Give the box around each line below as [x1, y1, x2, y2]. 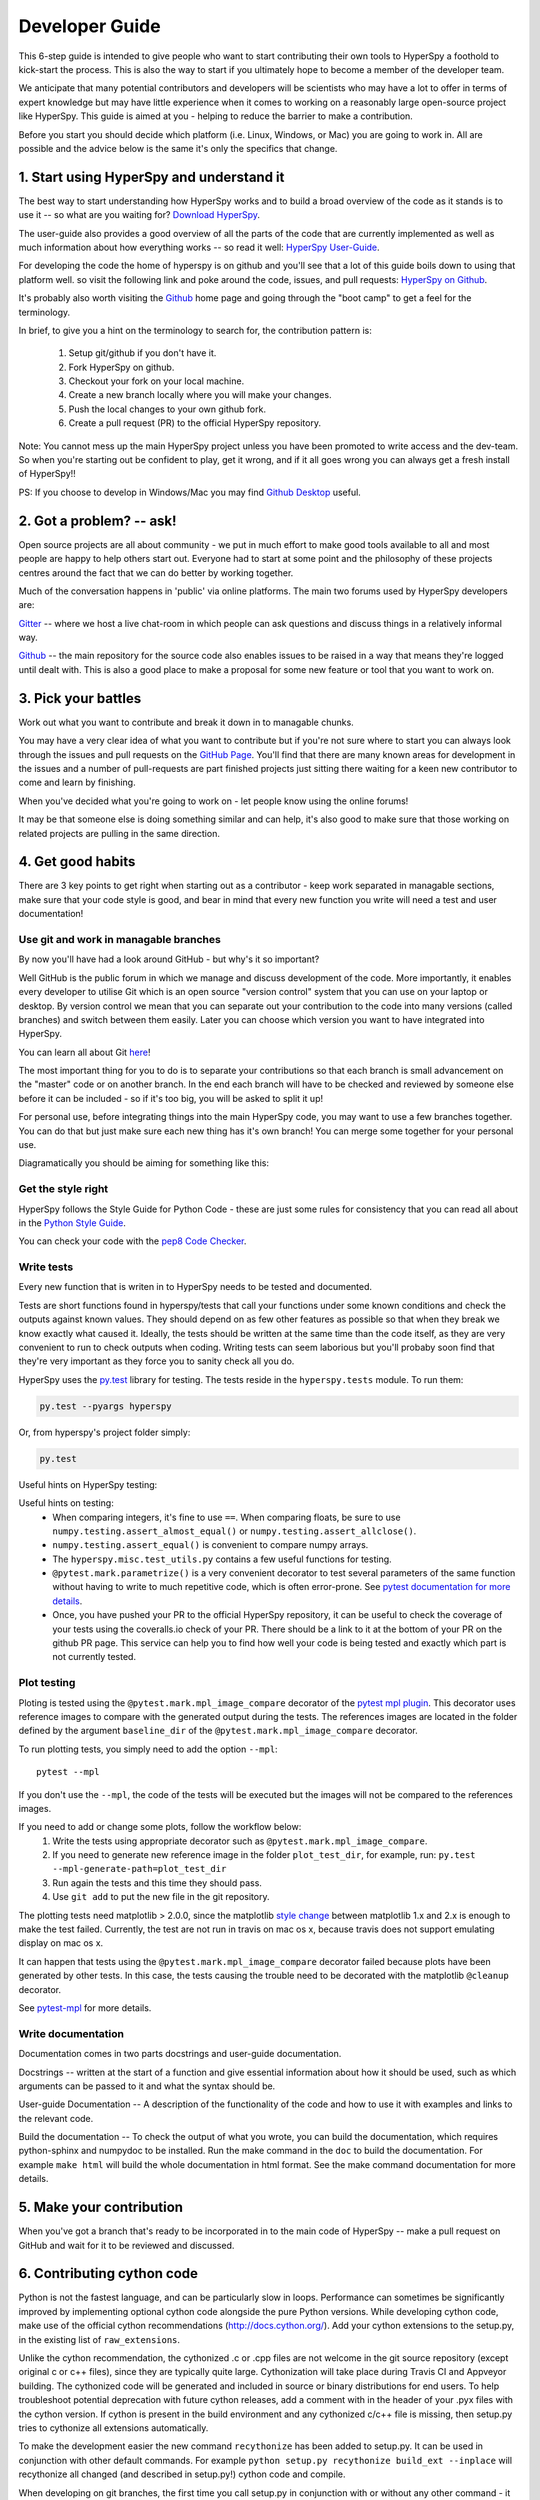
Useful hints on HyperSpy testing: [18, 1478, 158, 1490]
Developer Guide [18, 15, 161, 37]
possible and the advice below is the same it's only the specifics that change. [18, 142, 338, 154]
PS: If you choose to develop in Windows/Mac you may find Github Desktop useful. [18, 486, 362, 498]
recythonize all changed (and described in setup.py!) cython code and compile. [18, 2468, 346, 2480]
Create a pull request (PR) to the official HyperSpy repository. [68, 417, 322, 429]
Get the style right [18, 1182, 109, 1196]
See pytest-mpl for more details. [18, 2002, 152, 2014]
